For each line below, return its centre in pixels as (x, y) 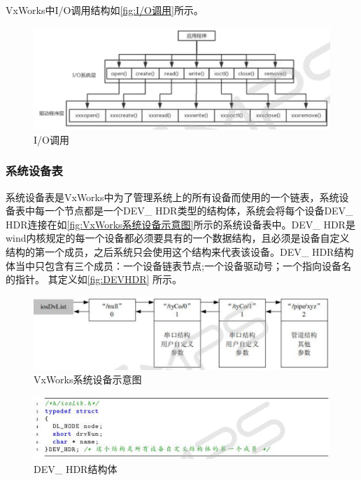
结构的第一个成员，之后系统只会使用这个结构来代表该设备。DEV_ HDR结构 (180, 251)
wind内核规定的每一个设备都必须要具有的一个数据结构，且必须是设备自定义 (178, 238)
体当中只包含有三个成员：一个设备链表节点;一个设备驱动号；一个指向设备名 (178, 265)
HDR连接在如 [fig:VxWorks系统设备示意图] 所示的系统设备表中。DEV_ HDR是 (180, 224)
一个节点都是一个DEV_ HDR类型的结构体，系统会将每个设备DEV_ (199, 211)
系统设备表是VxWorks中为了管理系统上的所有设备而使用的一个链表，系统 (172, 197)
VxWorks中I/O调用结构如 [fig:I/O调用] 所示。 (105, 10)
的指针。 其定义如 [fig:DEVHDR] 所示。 (94, 279)
